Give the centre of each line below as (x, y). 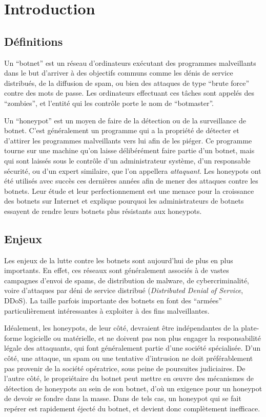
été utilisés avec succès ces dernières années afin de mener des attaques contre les (131, 181)
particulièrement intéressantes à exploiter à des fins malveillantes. (107, 310)
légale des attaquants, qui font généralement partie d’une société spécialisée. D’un (132, 348)
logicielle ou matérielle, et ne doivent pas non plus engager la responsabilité (142, 338)
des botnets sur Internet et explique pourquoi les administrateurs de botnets (124, 201)
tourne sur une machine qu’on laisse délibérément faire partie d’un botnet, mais (129, 150)
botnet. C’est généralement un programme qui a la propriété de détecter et (122, 130)
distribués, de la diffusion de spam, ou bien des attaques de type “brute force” (127, 83)
